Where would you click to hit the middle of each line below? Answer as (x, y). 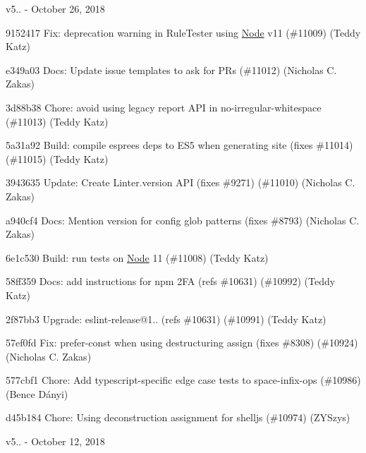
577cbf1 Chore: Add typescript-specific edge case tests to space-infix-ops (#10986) (183, 380)
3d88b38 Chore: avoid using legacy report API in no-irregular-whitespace (164, 107)
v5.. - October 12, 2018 (55, 441)
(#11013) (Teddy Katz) (57, 121)
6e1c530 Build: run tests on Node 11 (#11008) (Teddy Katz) (137, 257)
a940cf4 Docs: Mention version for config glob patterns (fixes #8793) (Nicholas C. (183, 220)
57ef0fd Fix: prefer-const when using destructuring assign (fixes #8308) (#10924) (182, 343)
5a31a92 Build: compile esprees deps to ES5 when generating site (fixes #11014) (179, 145)
